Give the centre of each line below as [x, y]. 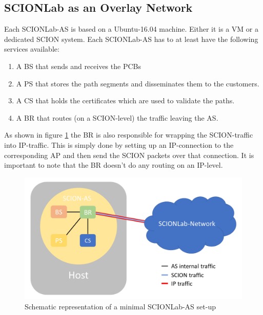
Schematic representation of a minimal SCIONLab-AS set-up [120, 306]
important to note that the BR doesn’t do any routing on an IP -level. [114, 165]
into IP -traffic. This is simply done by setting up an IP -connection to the [119, 144]
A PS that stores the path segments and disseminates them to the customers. [138, 83]
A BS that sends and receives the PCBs [78, 66]
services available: [32, 49]
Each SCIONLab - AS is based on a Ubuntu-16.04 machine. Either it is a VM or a [131, 29]
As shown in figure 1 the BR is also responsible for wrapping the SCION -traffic [129, 135]
